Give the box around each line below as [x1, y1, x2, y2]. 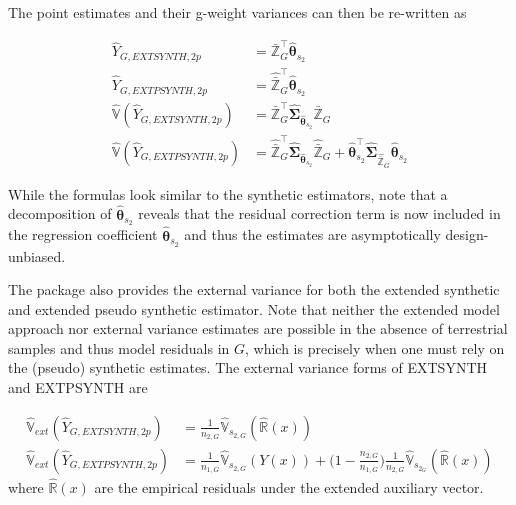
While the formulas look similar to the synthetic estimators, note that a [8, 183, 448, 204]
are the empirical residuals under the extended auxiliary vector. [94, 476, 484, 497]
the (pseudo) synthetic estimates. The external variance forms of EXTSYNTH [8, 357, 487, 378]
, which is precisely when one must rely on [245, 337, 505, 358]
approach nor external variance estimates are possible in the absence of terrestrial [8, 318, 508, 339]
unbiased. [8, 245, 66, 266]
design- [445, 224, 489, 245]
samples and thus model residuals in [8, 337, 230, 358]
